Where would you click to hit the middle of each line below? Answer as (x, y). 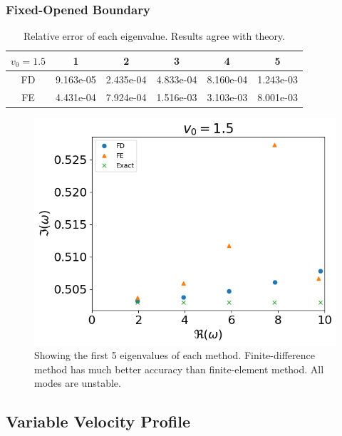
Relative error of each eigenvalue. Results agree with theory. (154, 36)
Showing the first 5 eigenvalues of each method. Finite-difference (175, 355)
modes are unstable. (78, 383)
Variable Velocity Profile (98, 421)
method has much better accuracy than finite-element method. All (179, 369)
